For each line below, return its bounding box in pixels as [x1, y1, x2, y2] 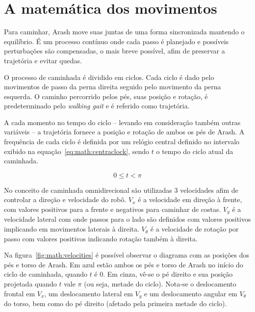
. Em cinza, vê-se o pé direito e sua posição [103, 269, 233, 279]
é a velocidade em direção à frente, [138, 194, 242, 205]
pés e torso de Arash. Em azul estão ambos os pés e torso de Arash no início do [4, 259, 243, 269]
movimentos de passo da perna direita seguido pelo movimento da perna [4, 81, 221, 92]
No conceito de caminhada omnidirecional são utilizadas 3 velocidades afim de [4, 184, 238, 195]
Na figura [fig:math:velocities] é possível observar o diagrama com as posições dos [4, 250, 250, 260]
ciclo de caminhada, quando [4, 269, 87, 279]
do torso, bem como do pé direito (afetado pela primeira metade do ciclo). [4, 298, 227, 309]
